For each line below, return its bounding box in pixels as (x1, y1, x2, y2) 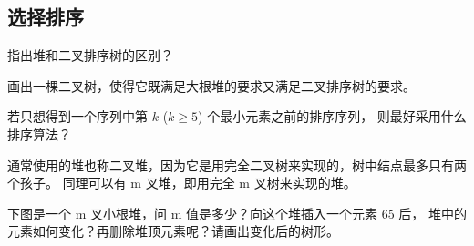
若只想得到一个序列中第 (7, 107, 148, 126)
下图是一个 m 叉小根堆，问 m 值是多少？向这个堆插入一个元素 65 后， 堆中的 (7, 203, 467, 222)
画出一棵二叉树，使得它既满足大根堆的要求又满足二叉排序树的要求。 (7, 76, 416, 95)
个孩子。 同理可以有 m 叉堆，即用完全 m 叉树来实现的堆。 (7, 173, 356, 192)
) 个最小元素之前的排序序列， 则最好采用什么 (198, 107, 467, 126)
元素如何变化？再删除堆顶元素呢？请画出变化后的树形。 (7, 221, 339, 241)
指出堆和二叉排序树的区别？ (7, 46, 173, 65)
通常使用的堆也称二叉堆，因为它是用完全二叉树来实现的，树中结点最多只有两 (7, 155, 467, 174)
